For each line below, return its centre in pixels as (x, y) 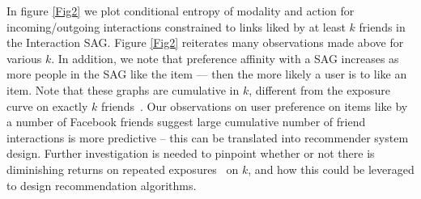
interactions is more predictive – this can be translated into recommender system (208, 137)
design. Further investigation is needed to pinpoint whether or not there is (191, 153)
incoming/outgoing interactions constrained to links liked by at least (176, 26)
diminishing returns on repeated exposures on (123, 169)
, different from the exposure (319, 89)
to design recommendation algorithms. (102, 185)
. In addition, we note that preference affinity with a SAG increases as (225, 58)
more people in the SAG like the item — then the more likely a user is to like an (207, 74)
